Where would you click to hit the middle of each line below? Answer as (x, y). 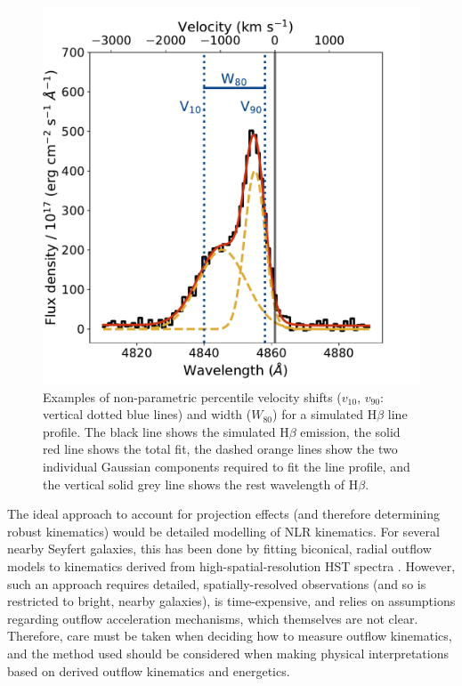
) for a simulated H (325, 414)
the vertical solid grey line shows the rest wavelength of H (201, 484)
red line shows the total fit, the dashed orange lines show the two (220, 449)
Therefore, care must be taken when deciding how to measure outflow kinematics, (230, 636)
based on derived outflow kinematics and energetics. (149, 670)
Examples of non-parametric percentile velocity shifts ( (192, 396)
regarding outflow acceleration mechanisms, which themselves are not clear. (213, 618)
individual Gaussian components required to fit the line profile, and (227, 466)
